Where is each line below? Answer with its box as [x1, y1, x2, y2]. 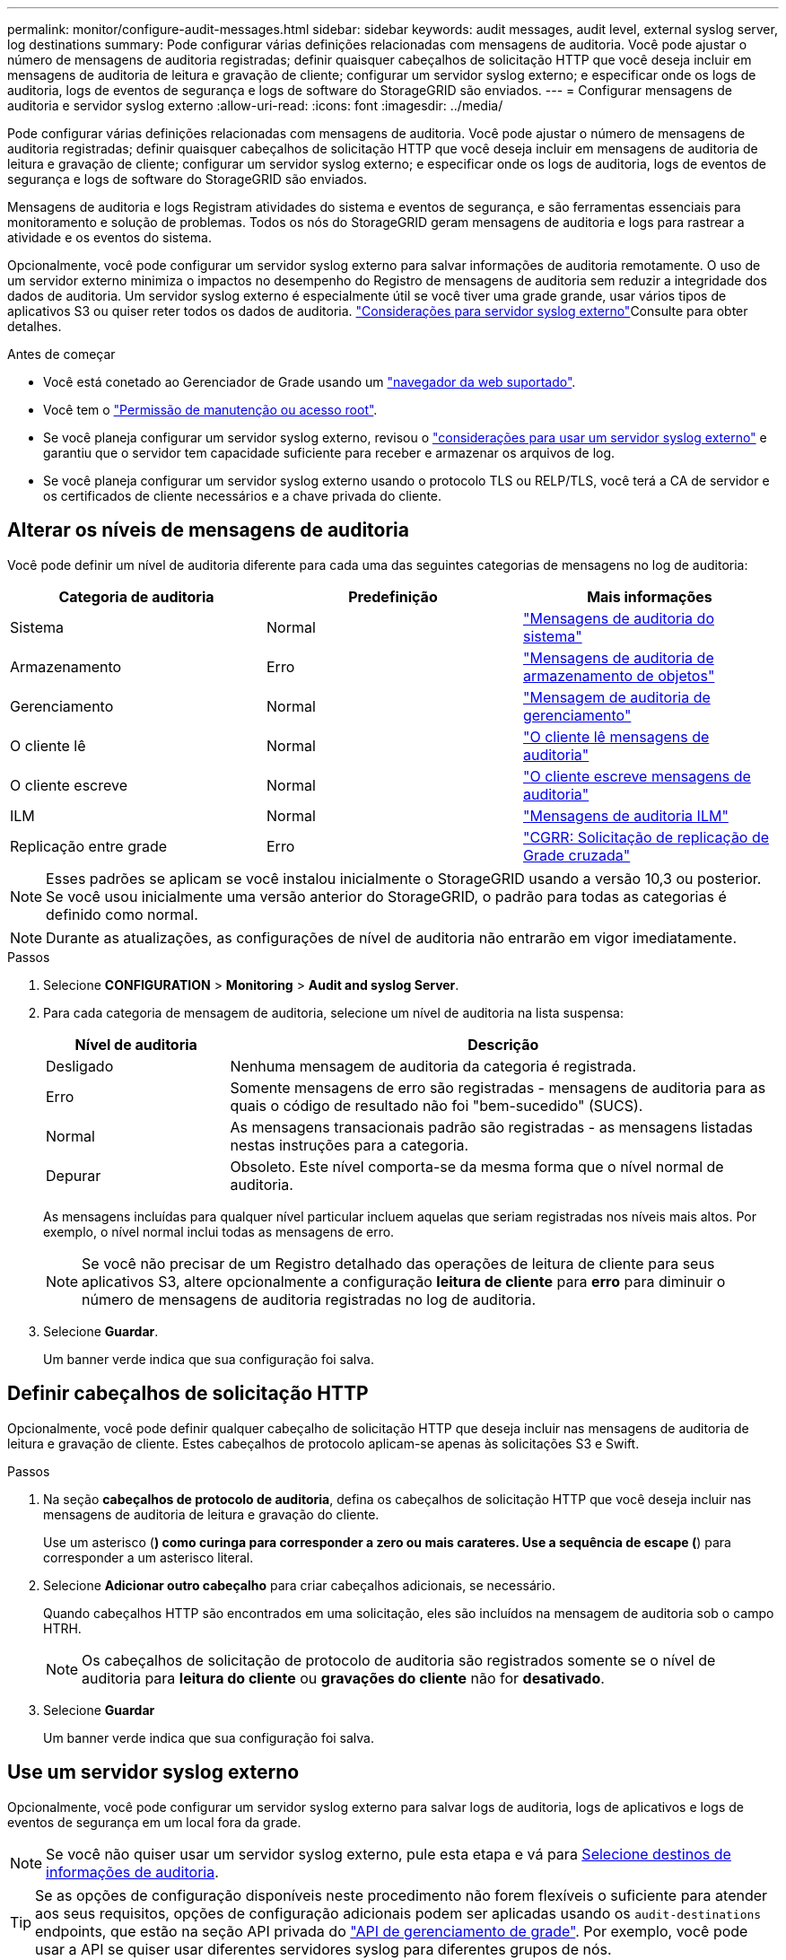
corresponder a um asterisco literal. [43, 1549, 254, 1565]
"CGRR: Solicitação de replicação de [522, 827, 770, 846]
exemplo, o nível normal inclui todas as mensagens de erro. [43, 1223, 395, 1239]
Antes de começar [7, 346, 116, 362]
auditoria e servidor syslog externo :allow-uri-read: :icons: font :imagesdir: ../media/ [7, 98, 503, 113]
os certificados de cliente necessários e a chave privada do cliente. [43, 488, 442, 503]
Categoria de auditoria [58, 587, 214, 606]
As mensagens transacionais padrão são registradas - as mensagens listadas [230, 1117, 754, 1136]
